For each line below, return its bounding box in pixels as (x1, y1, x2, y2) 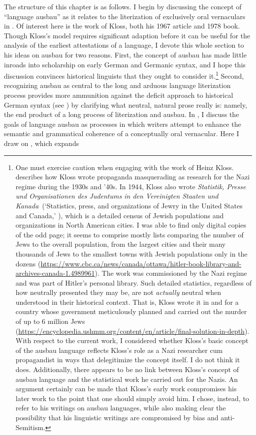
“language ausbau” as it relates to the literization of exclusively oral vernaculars (4, 11, 246, 21)
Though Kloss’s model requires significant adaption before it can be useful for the (4, 30, 250, 40)
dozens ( (15, 258, 41, 268)
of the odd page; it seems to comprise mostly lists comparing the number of (15, 229, 244, 239)
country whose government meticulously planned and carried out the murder (15, 306, 247, 317)
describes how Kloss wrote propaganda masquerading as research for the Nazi (15, 172, 250, 182)
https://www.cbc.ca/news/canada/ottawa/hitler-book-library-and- (40, 258, 242, 268)
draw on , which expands (4, 138, 79, 148)
